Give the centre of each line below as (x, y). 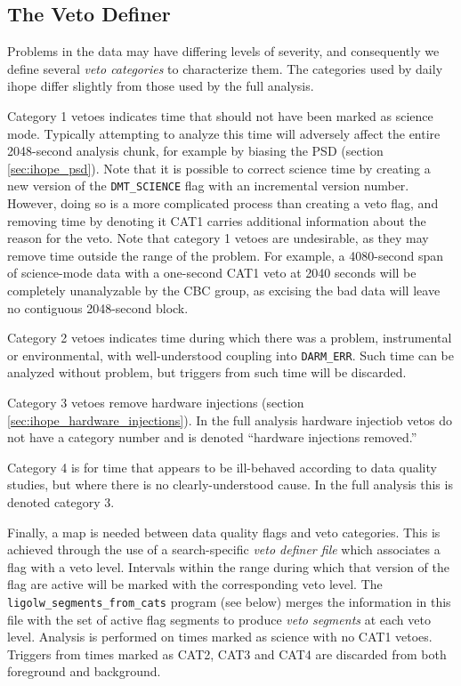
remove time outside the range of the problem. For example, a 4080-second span (226, 255)
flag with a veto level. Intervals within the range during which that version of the (228, 566)
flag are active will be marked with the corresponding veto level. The (195, 584)
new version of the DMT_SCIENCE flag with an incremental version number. (208, 186)
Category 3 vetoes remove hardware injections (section (156, 403)
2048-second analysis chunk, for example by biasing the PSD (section (195, 151)
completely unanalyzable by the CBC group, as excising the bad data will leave (224, 290)
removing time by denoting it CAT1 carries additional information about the (217, 220)
